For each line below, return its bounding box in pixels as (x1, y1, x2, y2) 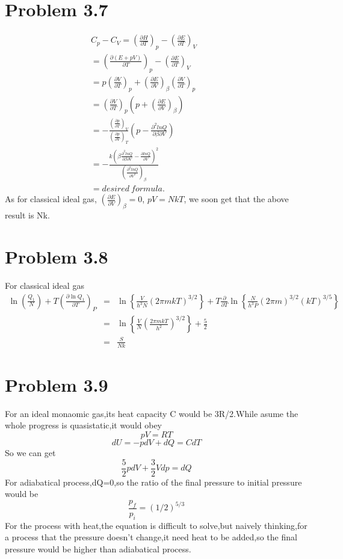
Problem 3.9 (5, 372, 108, 397)
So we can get (5, 446, 56, 459)
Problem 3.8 (5, 244, 108, 268)
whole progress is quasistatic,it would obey (5, 419, 162, 431)
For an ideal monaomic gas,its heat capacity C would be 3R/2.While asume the (5, 407, 298, 419)
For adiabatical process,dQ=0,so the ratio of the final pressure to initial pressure (5, 475, 302, 488)
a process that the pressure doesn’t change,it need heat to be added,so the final (5, 531, 297, 543)
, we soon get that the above (184, 193, 289, 205)
